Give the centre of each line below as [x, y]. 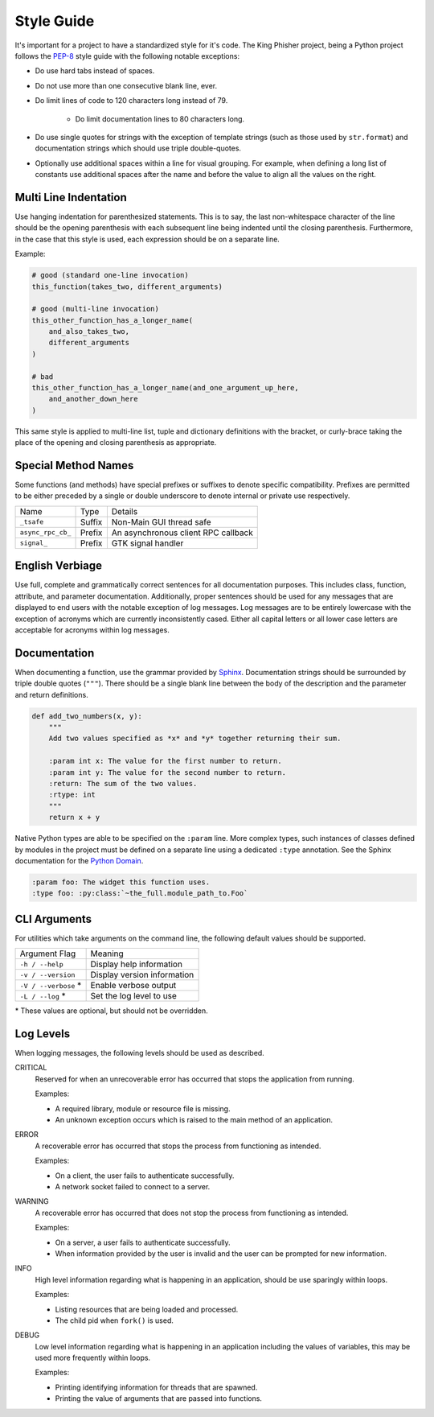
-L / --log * [43, 996]
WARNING [32, 1201]
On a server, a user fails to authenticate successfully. [143, 1242]
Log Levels [43, 1034]
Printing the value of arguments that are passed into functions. [159, 1398]
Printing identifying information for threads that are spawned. [156, 1387]
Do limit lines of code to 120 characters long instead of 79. [131, 101]
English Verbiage [58, 566]
